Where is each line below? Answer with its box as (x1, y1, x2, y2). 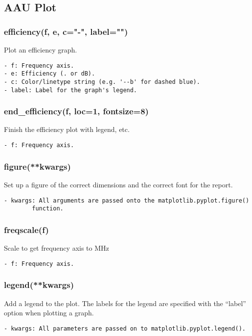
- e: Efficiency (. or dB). (4, 70, 95, 78)
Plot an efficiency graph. (4, 45, 77, 54)
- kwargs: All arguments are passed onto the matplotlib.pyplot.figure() (4, 197, 250, 204)
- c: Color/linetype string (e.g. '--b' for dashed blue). (4, 78, 200, 85)
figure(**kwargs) (4, 160, 71, 172)
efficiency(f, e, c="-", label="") (4, 25, 128, 37)
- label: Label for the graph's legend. (4, 86, 137, 94)
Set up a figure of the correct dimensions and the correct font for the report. (4, 179, 233, 189)
